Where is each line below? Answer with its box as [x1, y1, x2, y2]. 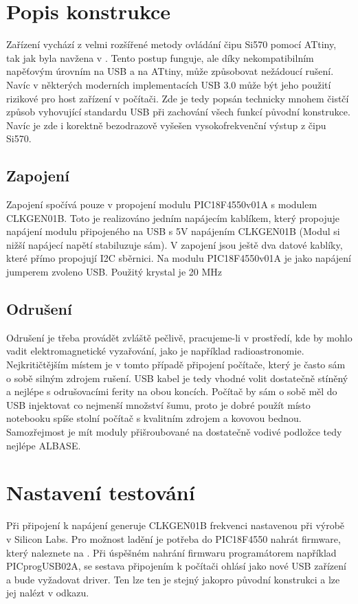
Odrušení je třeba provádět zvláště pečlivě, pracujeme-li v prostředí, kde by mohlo [6, 330, 353, 344]
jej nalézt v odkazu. [6, 585, 89, 600]
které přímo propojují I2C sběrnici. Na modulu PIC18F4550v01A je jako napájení [6, 251, 351, 265]
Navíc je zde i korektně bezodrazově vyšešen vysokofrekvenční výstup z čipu [6, 118, 326, 132]
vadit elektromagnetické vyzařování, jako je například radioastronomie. [6, 344, 304, 358]
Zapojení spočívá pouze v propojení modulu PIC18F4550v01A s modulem [6, 197, 317, 212]
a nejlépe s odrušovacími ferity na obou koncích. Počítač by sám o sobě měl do [6, 384, 337, 399]
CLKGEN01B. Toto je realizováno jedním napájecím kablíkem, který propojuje [6, 210, 339, 225]
